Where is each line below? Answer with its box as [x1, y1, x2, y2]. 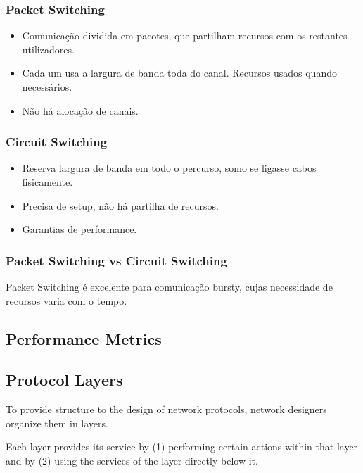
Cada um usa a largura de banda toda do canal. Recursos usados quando [22, 65, 337, 80]
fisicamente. [22, 175, 73, 189]
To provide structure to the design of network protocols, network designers [6, 402, 327, 417]
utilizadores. [22, 42, 75, 56]
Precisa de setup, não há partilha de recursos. [22, 198, 219, 213]
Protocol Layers [6, 369, 123, 391]
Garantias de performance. [22, 222, 137, 237]
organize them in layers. [6, 415, 108, 430]
